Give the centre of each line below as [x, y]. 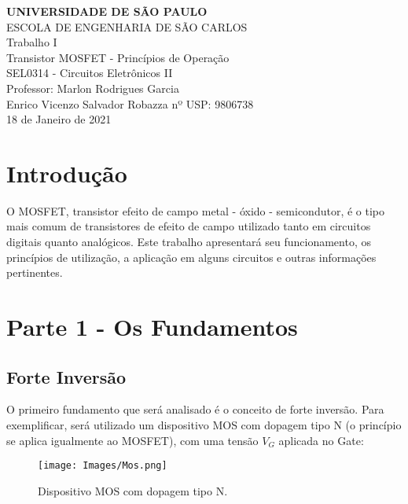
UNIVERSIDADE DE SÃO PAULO [107, 11]
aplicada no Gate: [321, 440]
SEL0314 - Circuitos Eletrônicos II [90, 73]
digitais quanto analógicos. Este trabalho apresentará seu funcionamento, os [189, 242]
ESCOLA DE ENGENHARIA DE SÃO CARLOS [127, 26]
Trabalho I [32, 42]
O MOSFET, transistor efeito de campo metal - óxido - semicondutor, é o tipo [195, 210]
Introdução [67, 173]
